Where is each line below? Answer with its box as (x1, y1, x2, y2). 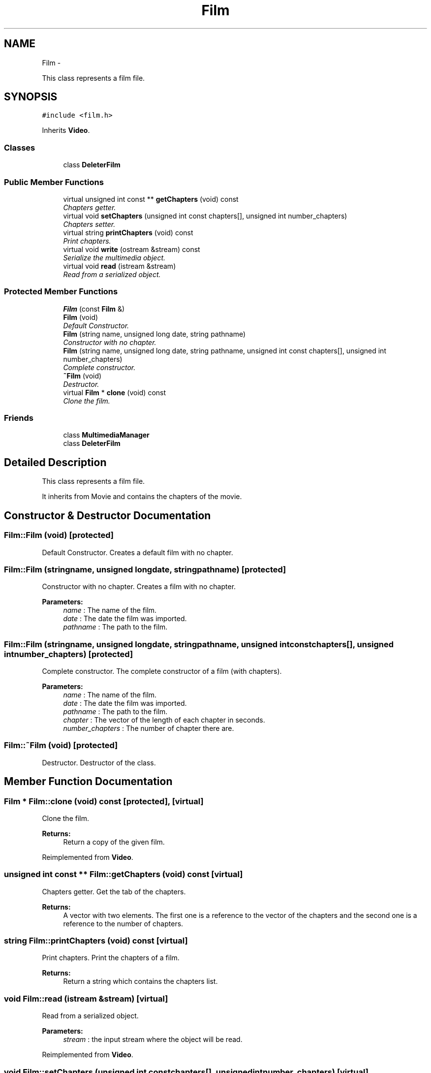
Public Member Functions (4, 177, 104, 187)
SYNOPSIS (4, 91, 58, 103)
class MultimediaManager (63, 431, 150, 440)
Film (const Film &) (63, 304, 125, 313)
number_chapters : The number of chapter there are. (63, 724, 234, 732)
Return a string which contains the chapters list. (63, 977, 218, 986)
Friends (4, 413, 33, 423)
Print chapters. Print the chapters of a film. (42, 953, 180, 962)
